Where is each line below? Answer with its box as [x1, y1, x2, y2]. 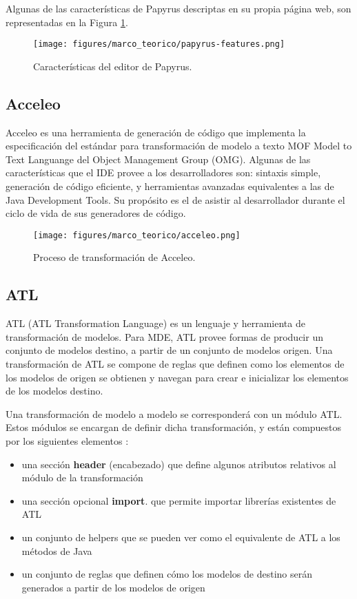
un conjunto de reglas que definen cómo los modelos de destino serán [21, 567, 313, 581]
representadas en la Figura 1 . [6, 14, 128, 29]
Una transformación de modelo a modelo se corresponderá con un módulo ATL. [6, 406, 343, 421]
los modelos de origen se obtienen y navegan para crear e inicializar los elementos [6, 370, 349, 384]
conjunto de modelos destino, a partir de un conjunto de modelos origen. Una [6, 343, 333, 357]
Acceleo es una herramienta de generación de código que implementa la [6, 125, 306, 139]
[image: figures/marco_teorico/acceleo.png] [33, 230, 241, 240]
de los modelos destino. [6, 383, 103, 398]
